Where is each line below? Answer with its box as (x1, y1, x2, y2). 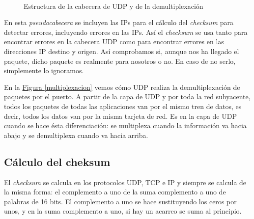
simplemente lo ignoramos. (4, 65, 84, 76)
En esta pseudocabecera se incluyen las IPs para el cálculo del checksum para (4, 17, 233, 27)
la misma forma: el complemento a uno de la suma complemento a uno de (4, 187, 226, 197)
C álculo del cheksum (4, 154, 111, 169)
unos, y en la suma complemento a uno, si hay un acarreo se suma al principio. (4, 206, 242, 216)
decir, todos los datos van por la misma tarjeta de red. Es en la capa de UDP (4, 110, 237, 121)
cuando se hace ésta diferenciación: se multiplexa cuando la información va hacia (4, 120, 247, 131)
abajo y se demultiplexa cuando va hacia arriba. (4, 130, 148, 140)
